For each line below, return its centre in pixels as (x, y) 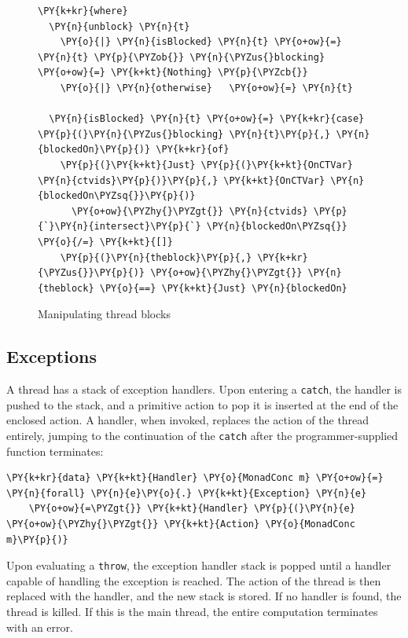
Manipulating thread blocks (104, 314)
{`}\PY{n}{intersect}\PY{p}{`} (119, 227)
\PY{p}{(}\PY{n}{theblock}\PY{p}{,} (156, 257)
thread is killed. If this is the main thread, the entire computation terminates (192, 611)
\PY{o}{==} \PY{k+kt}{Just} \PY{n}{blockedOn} (223, 288)
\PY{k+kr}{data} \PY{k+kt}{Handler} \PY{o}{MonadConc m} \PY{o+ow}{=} (195, 478)
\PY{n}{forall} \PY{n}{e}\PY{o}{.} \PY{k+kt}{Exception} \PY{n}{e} (187, 493)
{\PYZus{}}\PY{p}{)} (92, 273)
